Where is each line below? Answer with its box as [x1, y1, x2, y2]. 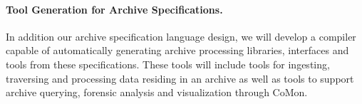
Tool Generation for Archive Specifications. [6, 1, 223, 16]
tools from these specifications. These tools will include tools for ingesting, [6, 56, 330, 71]
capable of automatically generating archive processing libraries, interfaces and [6, 43, 349, 58]
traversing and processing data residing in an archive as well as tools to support [6, 71, 354, 85]
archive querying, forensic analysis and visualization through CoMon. [6, 85, 308, 100]
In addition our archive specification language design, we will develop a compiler [6, 28, 356, 43]
